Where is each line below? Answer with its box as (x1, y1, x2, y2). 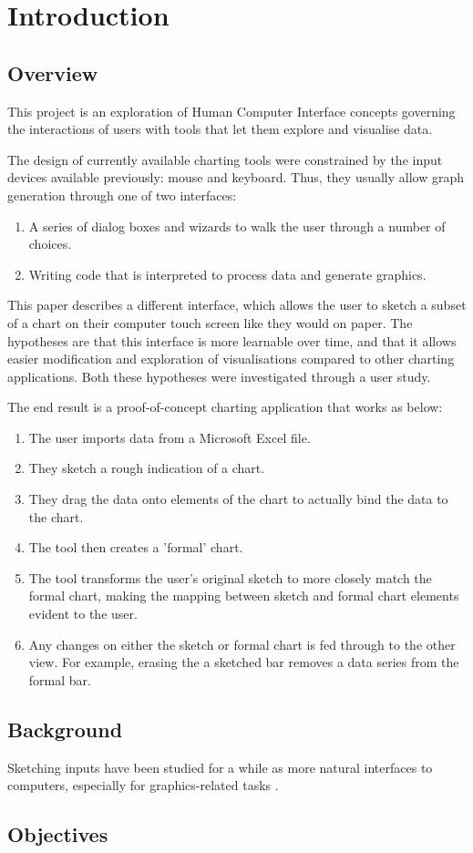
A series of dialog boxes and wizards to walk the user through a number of (28, 216, 446, 235)
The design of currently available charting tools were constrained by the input (7, 149, 443, 169)
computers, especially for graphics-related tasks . (7, 776, 279, 795)
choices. (28, 234, 72, 253)
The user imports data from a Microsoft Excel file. (28, 427, 311, 447)
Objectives (7, 820, 108, 848)
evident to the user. (28, 604, 138, 623)
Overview (7, 58, 98, 87)
